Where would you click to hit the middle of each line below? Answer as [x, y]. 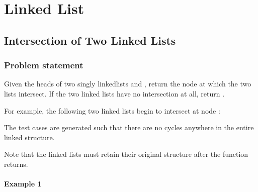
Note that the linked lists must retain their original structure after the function [126, 154]
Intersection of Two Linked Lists [90, 40]
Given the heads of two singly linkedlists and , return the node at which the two [128, 84]
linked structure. [29, 137]
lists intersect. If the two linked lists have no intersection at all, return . [114, 93]
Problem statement [44, 65]
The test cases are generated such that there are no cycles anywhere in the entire [129, 127]
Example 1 [23, 184]
